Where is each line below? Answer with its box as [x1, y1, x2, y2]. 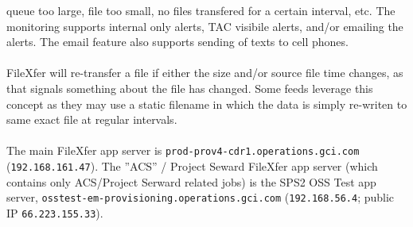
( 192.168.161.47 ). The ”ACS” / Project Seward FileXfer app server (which [6, 158, 378, 174]
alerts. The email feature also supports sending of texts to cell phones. [6, 33, 349, 50]
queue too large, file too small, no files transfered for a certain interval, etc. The [6, 2, 395, 18]
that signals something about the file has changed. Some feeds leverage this [6, 79, 373, 96]
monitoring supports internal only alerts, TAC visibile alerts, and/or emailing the [6, 17, 403, 34]
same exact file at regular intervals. [6, 111, 177, 128]
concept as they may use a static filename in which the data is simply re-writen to [6, 95, 407, 112]
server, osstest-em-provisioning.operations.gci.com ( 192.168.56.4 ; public [6, 189, 395, 206]
